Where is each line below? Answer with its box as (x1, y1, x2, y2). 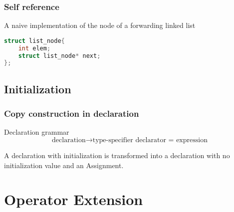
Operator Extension (4, 189, 143, 210)
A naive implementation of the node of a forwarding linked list (4, 20, 196, 30)
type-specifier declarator (92, 136, 166, 144)
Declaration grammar (4, 127, 69, 137)
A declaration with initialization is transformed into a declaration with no (4, 150, 230, 160)
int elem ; (18, 44, 51, 52)
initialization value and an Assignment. (4, 160, 124, 170)
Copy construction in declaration (4, 107, 139, 120)
